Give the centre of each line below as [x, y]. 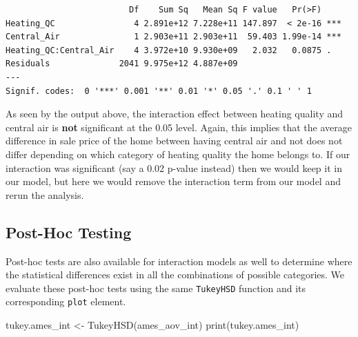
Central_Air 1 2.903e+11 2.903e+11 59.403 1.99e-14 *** [173, 37]
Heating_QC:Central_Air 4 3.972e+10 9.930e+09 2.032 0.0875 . [169, 50]
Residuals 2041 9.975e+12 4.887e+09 [122, 64]
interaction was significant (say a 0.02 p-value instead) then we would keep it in [174, 167]
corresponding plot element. [66, 301]
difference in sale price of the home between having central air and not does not [174, 141]
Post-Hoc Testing [69, 232]
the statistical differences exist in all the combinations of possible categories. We [175, 275]
